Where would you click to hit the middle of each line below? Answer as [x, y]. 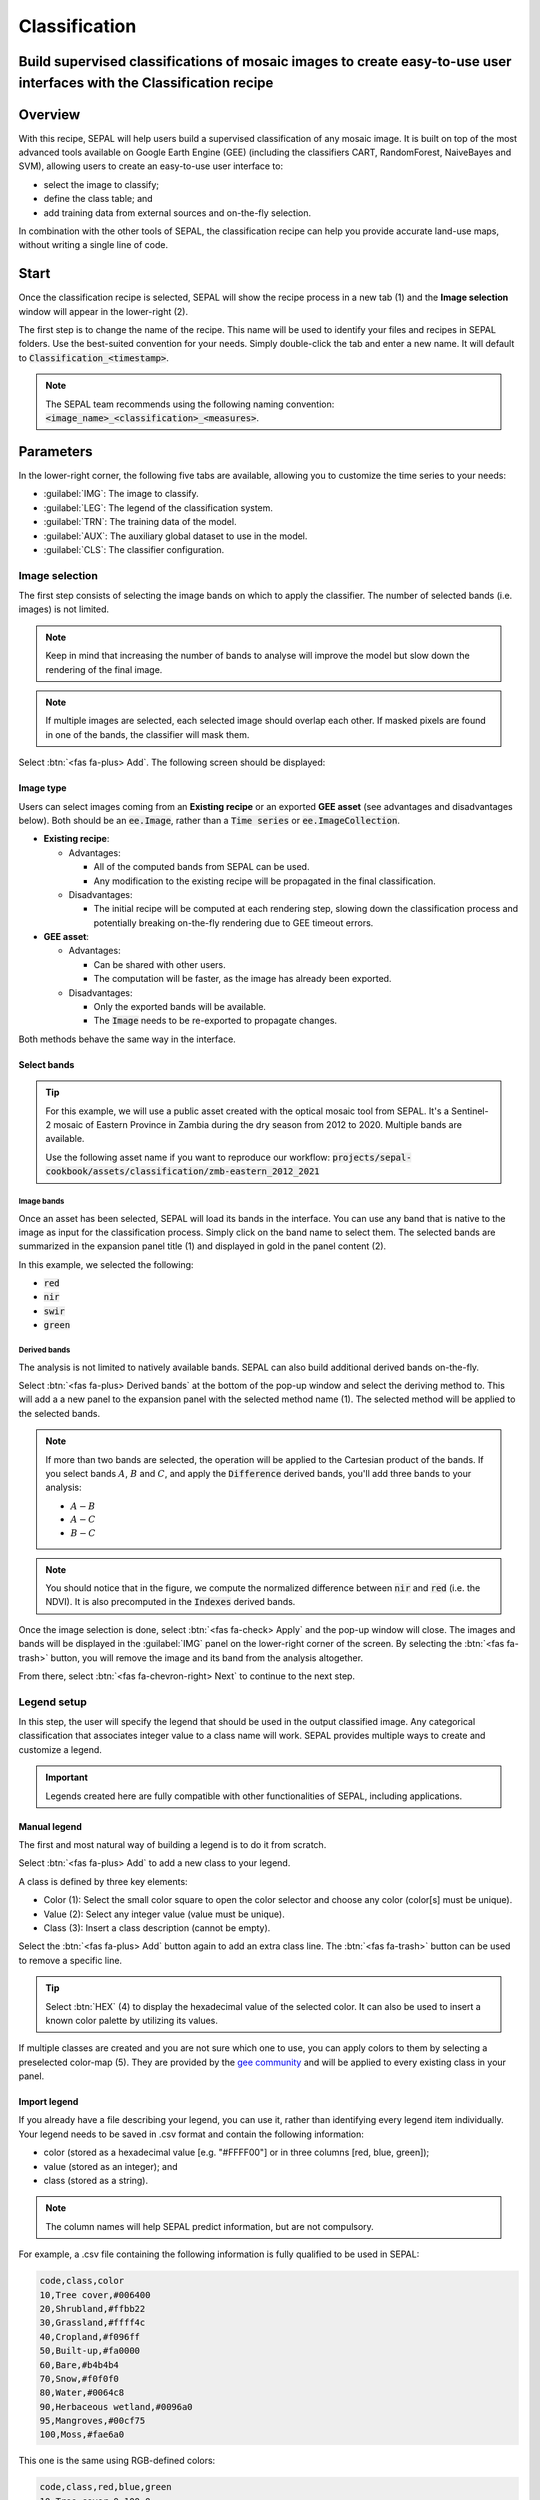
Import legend [48, 2102]
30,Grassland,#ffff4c [92, 2323]
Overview [49, 114]
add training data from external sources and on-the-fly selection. [177, 212]
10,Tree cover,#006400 [95, 2294]
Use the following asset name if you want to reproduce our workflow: [188, 1157]
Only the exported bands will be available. [180, 1007]
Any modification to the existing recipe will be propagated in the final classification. [264, 881]
